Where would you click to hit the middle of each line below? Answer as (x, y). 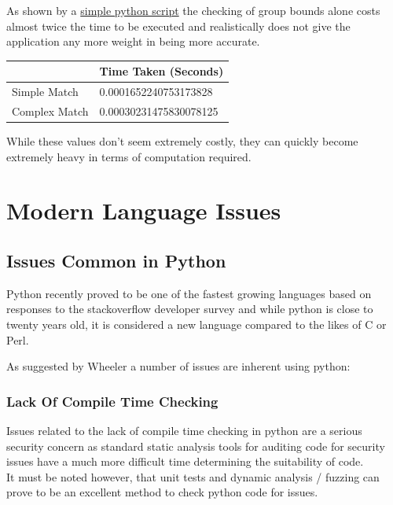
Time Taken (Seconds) (162, 71)
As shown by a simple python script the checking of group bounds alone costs (193, 10)
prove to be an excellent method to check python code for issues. (162, 492)
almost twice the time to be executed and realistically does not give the (178, 26)
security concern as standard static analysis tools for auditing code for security (196, 446)
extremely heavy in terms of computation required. (129, 156)
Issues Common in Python (116, 261)
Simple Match (45, 92)
